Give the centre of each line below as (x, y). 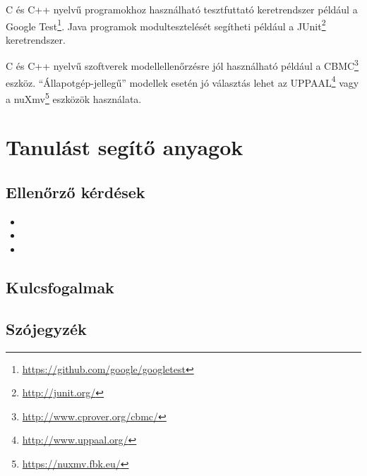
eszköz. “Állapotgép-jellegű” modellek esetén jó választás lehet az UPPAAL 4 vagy (182, 81)
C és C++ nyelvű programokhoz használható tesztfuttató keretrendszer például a (182, 9)
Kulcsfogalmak (60, 287)
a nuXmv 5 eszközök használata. (74, 97)
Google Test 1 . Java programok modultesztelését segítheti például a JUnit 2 (166, 25)
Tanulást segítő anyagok (125, 147)
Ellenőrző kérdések (76, 191)
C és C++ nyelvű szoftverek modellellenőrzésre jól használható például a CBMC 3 (182, 65)
